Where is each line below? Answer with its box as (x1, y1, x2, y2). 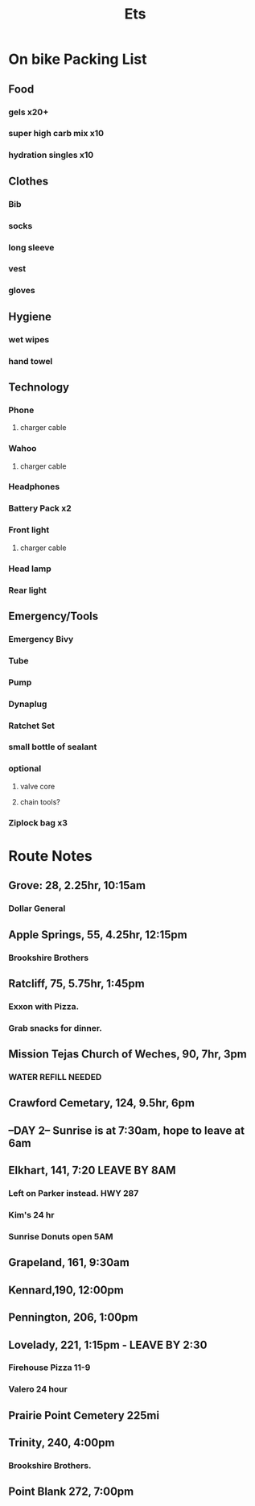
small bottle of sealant (8, 742, 97, 753)
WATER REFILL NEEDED (8, 1072, 102, 1083)
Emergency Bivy (8, 633, 74, 644)
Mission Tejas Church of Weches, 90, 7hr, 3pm (8, 1048, 247, 1061)
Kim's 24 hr (8, 1210, 55, 1221)
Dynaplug (8, 698, 47, 710)
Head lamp (8, 563, 51, 574)
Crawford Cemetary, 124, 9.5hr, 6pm (8, 1096, 195, 1110)
